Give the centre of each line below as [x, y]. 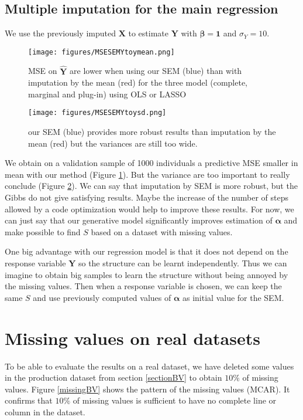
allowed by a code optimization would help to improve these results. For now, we [149, 209]
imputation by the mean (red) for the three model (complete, [138, 82]
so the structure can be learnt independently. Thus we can [183, 263]
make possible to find [43, 231]
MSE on [43, 71]
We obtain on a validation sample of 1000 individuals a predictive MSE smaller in [151, 163]
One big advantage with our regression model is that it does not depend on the [147, 251]
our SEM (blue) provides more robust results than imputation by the [152, 132]
